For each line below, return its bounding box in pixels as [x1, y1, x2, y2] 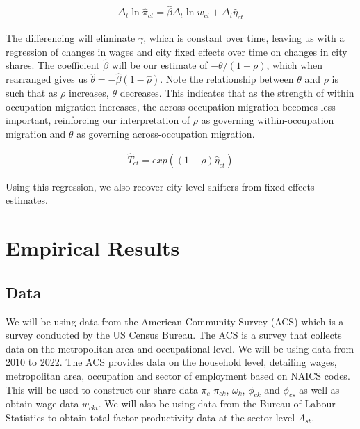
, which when [266, 58, 323, 72]
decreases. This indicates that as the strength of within [120, 86, 354, 100]
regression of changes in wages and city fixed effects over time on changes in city [6, 44, 347, 58]
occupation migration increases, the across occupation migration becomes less [6, 99, 336, 113]
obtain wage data [6, 396, 79, 411]
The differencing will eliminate [6, 31, 136, 45]
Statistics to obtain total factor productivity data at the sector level [6, 410, 295, 425]
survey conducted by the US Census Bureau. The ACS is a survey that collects [6, 327, 342, 342]
